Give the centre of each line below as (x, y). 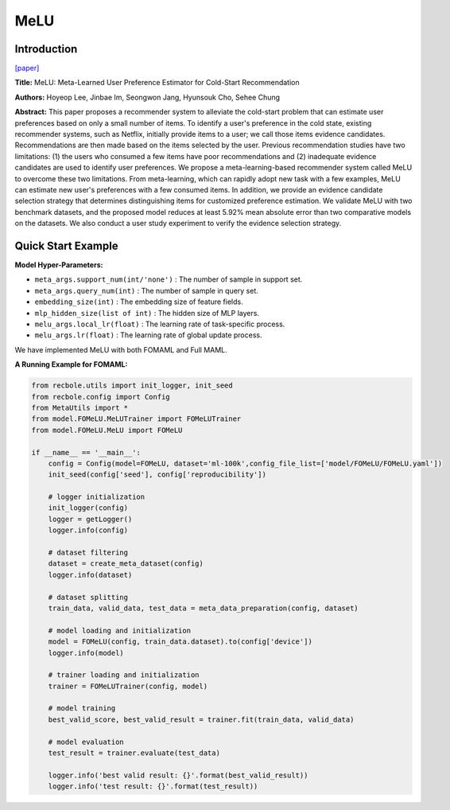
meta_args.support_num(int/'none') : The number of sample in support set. (169, 279)
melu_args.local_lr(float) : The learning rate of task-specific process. (160, 324)
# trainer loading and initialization (124, 675)
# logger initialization (97, 497)
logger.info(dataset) (90, 574)
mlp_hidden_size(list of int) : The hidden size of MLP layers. (147, 313)
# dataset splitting (88, 597)
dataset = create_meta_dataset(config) (126, 564)
